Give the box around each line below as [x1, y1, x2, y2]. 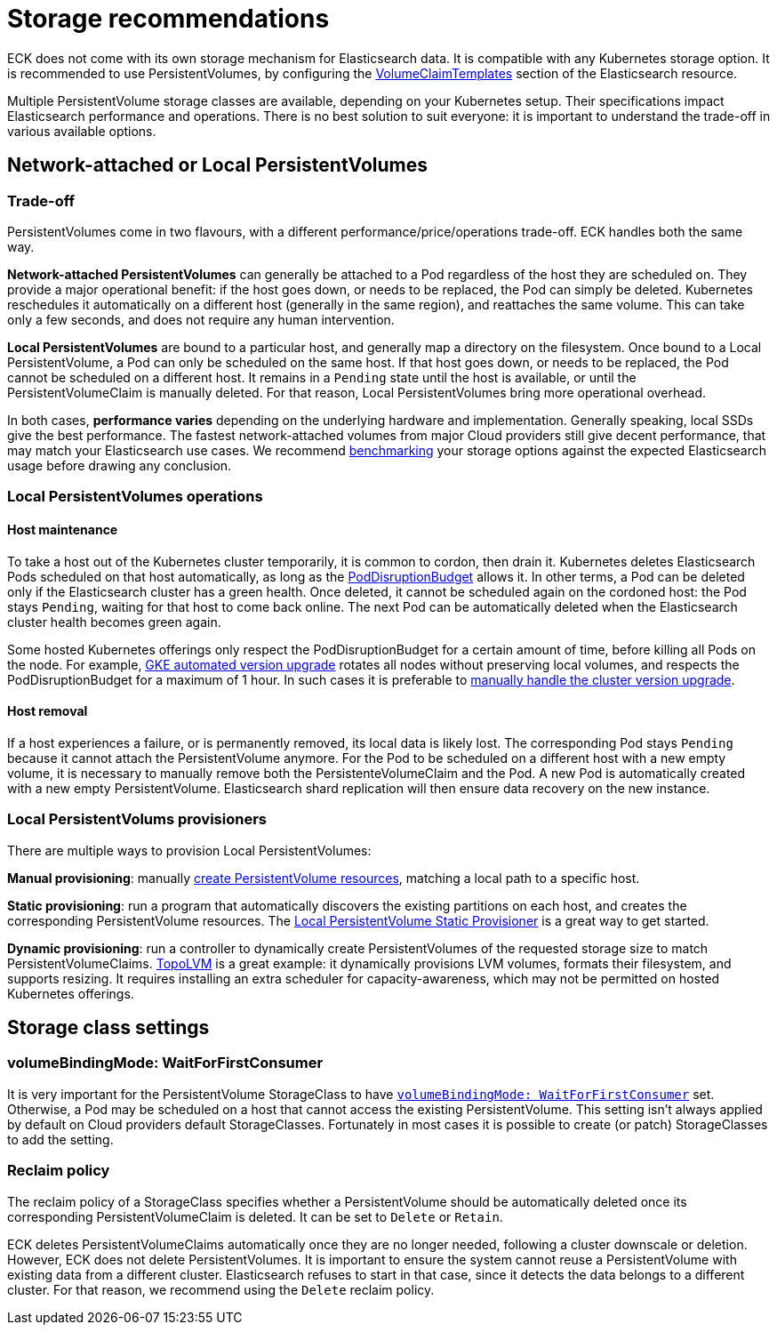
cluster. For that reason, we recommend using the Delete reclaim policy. [7, 1281, 435, 1297]
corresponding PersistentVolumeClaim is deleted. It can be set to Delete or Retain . [7, 1208, 503, 1224]
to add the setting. [7, 1131, 114, 1147]
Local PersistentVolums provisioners [7, 810, 267, 829]
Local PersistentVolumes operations [7, 487, 263, 506]
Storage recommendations [7, 4, 330, 34]
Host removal [7, 703, 88, 719]
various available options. [7, 123, 156, 139]
